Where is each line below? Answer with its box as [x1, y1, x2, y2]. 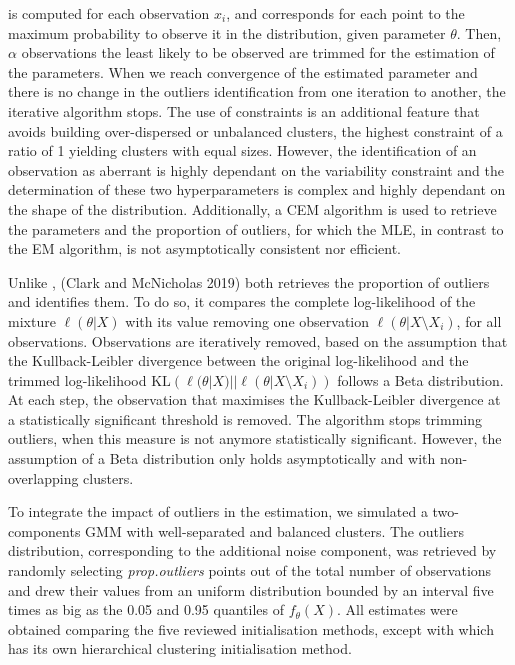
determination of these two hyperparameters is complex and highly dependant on [8, 179, 506, 200]
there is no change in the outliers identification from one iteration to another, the [8, 81, 506, 102]
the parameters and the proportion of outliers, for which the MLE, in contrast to [8, 218, 504, 239]
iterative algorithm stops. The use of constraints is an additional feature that [8, 100, 480, 121]
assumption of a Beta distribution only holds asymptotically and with [8, 448, 436, 469]
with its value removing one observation [125, 310, 370, 331]
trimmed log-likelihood [8, 369, 147, 390]
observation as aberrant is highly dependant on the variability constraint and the [8, 159, 505, 180]
